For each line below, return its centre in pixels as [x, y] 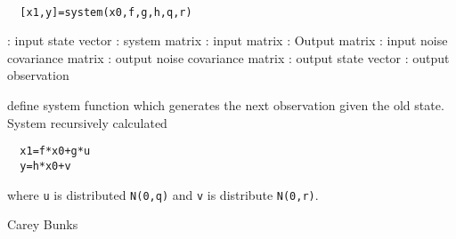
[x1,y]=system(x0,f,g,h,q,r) [106, 12]
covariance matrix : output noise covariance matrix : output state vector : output [228, 57]
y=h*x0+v [45, 166]
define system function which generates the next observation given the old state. [226, 105]
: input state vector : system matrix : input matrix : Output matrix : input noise [228, 40]
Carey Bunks [43, 224]
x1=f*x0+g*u [55, 151]
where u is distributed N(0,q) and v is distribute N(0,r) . [163, 194]
